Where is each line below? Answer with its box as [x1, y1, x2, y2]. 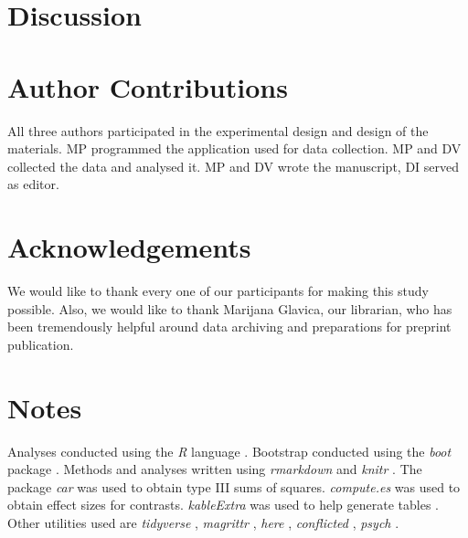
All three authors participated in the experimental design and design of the [7, 121, 429, 140]
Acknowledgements [7, 228, 251, 266]
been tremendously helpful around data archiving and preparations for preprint [7, 317, 452, 336]
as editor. [7, 174, 59, 194]
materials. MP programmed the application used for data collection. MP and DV [7, 139, 462, 158]
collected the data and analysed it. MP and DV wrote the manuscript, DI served [7, 156, 460, 175]
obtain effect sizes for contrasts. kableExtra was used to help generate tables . [7, 495, 439, 514]
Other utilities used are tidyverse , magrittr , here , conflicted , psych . [7, 512, 399, 532]
